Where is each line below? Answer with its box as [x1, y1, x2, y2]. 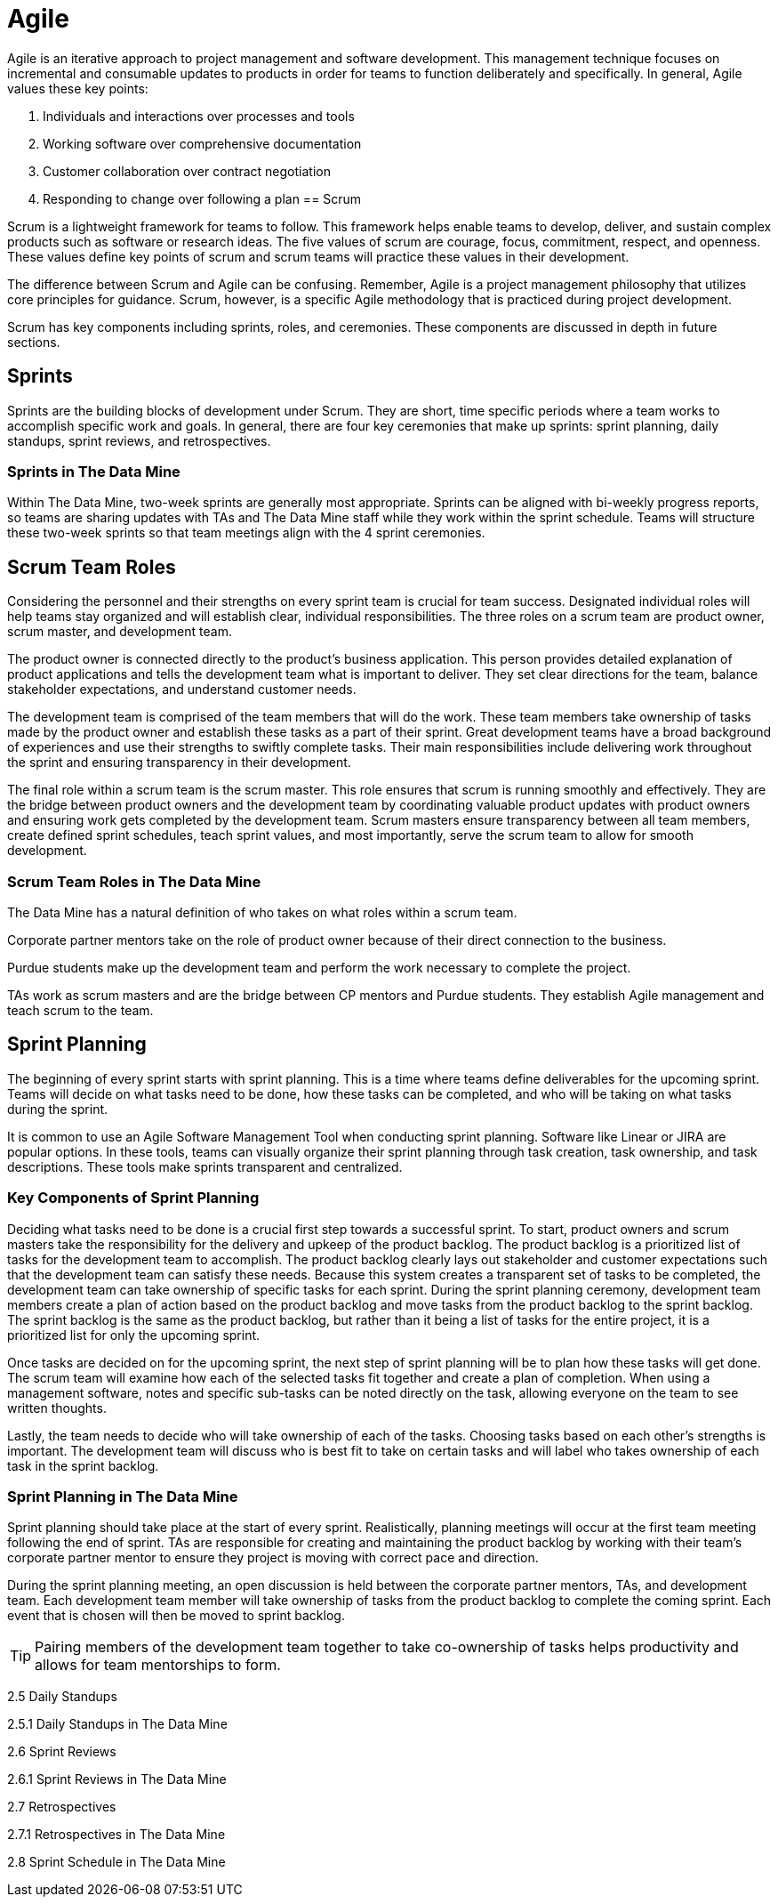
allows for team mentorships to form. [35, 1656, 281, 1674]
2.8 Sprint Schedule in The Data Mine [7, 1854, 226, 1870]
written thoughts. [7, 1400, 107, 1416]
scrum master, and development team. [7, 624, 232, 640]
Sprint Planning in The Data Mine [7, 1487, 238, 1505]
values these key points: [7, 80, 148, 96]
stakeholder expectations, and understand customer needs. [7, 682, 357, 698]
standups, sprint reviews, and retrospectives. [7, 432, 271, 448]
